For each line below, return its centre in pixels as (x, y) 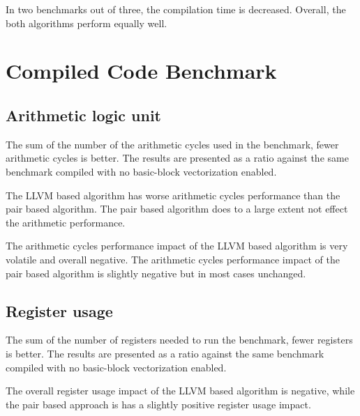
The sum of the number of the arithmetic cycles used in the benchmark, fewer (172, 144)
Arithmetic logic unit (83, 115)
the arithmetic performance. (66, 222)
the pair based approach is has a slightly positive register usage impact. (158, 404)
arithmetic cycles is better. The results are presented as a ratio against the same (177, 158)
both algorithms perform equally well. (87, 23)
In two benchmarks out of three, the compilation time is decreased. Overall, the (176, 9)
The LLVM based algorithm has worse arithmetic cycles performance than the (173, 195)
